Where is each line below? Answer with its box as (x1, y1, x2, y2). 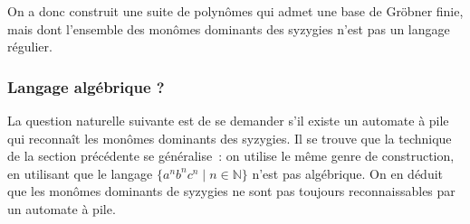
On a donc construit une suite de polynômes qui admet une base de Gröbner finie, (7, 2, 464, 20)
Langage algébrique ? (7, 75, 165, 98)
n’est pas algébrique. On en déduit (252, 163, 444, 182)
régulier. (7, 37, 53, 56)
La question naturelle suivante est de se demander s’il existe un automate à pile (7, 111, 449, 129)
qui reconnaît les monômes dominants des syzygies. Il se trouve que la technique (7, 128, 452, 147)
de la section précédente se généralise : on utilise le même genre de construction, (7, 146, 455, 165)
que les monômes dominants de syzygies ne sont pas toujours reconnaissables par (7, 182, 456, 201)
